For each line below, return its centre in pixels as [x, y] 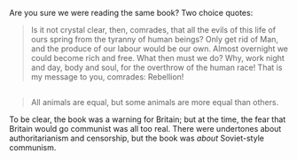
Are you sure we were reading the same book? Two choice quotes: [131, 13]
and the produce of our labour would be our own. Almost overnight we [160, 49]
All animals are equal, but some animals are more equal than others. [155, 103]
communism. [33, 148]
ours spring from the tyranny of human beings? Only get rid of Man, [155, 39]
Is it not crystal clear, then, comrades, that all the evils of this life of [153, 30]
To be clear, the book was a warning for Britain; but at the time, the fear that [148, 119]
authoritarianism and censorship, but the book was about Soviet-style [137, 138]
